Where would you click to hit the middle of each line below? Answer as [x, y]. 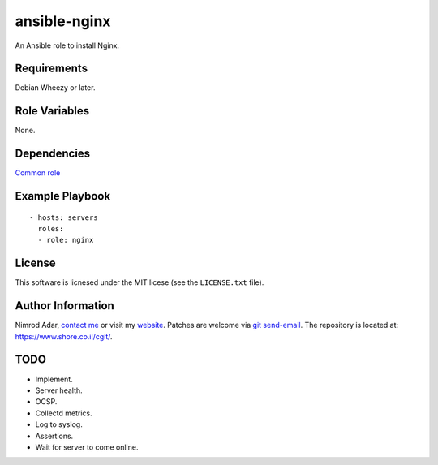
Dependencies [53, 154]
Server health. [59, 390]
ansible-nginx [63, 21]
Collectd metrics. [64, 413]
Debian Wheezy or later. [55, 88]
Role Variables [52, 111]
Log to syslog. [59, 424]
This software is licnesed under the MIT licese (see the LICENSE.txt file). [140, 282]
